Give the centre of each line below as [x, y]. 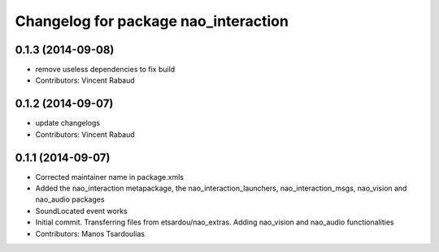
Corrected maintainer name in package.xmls [110, 177]
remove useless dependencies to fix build [105, 70]
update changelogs [68, 123]
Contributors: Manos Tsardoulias [90, 233]
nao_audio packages [70, 199]
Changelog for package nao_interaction [152, 21]
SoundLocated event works [81, 211]
